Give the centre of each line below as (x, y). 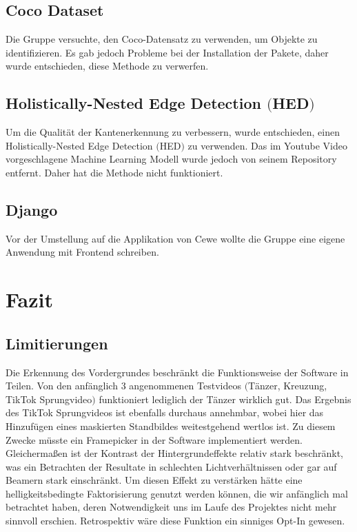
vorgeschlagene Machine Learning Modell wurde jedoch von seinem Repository (171, 159)
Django (32, 209)
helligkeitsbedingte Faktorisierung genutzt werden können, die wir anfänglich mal (177, 493)
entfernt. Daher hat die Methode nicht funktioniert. (114, 172)
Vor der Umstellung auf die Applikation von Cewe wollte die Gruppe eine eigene (175, 238)
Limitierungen (57, 343)
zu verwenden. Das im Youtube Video (267, 145)
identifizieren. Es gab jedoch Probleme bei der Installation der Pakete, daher (167, 52)
